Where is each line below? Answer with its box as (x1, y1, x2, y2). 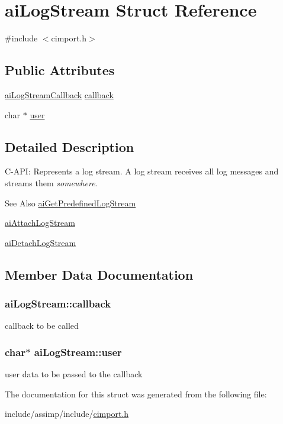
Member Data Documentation (5, 265, 194, 283)
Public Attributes (5, 61, 115, 79)
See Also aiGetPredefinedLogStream (5, 196, 136, 209)
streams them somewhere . (5, 176, 98, 189)
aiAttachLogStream (5, 216, 75, 229)
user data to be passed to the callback (5, 368, 143, 380)
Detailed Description (5, 137, 134, 156)
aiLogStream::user (34, 344, 122, 359)
